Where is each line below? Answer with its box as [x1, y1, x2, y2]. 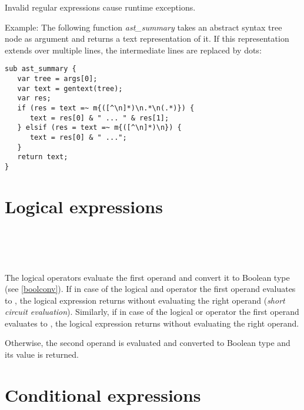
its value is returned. [5, 348, 79, 361]
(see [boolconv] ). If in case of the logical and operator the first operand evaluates [5, 283, 296, 295]
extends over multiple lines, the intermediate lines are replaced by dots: [5, 43, 262, 56]
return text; [17, 153, 68, 162]
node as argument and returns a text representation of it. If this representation [5, 32, 289, 45]
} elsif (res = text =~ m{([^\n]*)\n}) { [17, 123, 182, 132]
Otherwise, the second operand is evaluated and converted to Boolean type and [5, 337, 290, 349]
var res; [17, 94, 51, 103]
